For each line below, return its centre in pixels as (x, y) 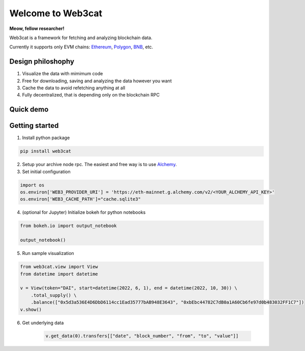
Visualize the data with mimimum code (63, 74)
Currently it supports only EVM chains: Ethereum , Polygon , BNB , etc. (81, 47)
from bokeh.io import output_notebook (68, 226)
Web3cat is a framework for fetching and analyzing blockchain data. (81, 38)
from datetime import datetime (59, 274)
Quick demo (29, 109)
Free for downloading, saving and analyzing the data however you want (97, 81)
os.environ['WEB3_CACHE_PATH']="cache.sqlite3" (80, 199)
